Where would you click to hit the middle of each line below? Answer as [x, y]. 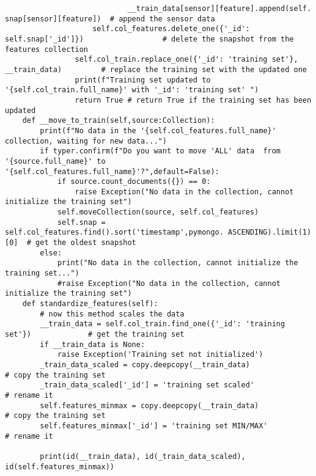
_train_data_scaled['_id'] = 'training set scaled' [147, 385]
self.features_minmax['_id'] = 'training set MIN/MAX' [154, 426]
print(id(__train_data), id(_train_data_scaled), [143, 456]
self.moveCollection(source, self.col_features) [158, 212]
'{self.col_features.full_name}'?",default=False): [112, 171]
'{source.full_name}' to [55, 161]
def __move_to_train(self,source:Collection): [119, 121]
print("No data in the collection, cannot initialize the [178, 263]
